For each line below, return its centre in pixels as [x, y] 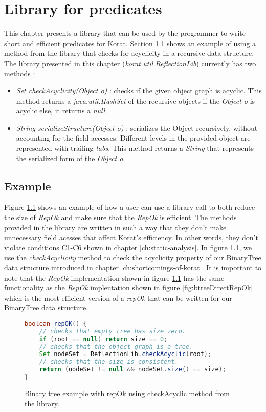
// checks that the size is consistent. [109, 362]
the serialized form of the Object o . [71, 158]
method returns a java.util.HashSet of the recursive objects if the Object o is [136, 100]
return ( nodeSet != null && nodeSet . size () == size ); [132, 370]
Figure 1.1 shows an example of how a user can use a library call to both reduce [130, 207]
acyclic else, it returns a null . [62, 111]
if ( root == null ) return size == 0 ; [103, 339]
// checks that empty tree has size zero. [112, 331]
